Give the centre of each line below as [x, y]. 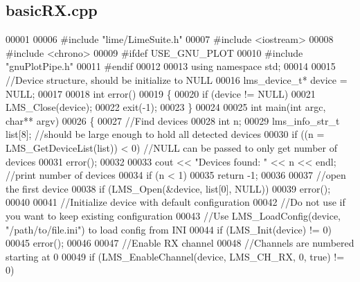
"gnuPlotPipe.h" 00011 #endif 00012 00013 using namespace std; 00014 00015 [171, 66]
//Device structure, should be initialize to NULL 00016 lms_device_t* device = [177, 79]
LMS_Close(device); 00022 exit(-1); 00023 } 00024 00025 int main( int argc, [166, 107]
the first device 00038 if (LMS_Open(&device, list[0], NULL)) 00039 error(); [168, 188]
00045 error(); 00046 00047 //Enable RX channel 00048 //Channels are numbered [180, 243]
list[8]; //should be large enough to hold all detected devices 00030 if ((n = [165, 134]
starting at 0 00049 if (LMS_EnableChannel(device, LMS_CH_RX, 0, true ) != [175, 256]
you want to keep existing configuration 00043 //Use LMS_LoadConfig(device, [173, 215]
